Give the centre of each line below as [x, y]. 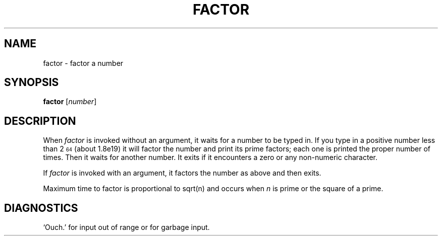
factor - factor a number [83, 63]
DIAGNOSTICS [41, 208]
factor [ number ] [70, 102]
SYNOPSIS [32, 83]
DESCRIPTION [40, 121]
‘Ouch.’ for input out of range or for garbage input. [126, 227]
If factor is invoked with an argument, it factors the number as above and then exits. [182, 173]
